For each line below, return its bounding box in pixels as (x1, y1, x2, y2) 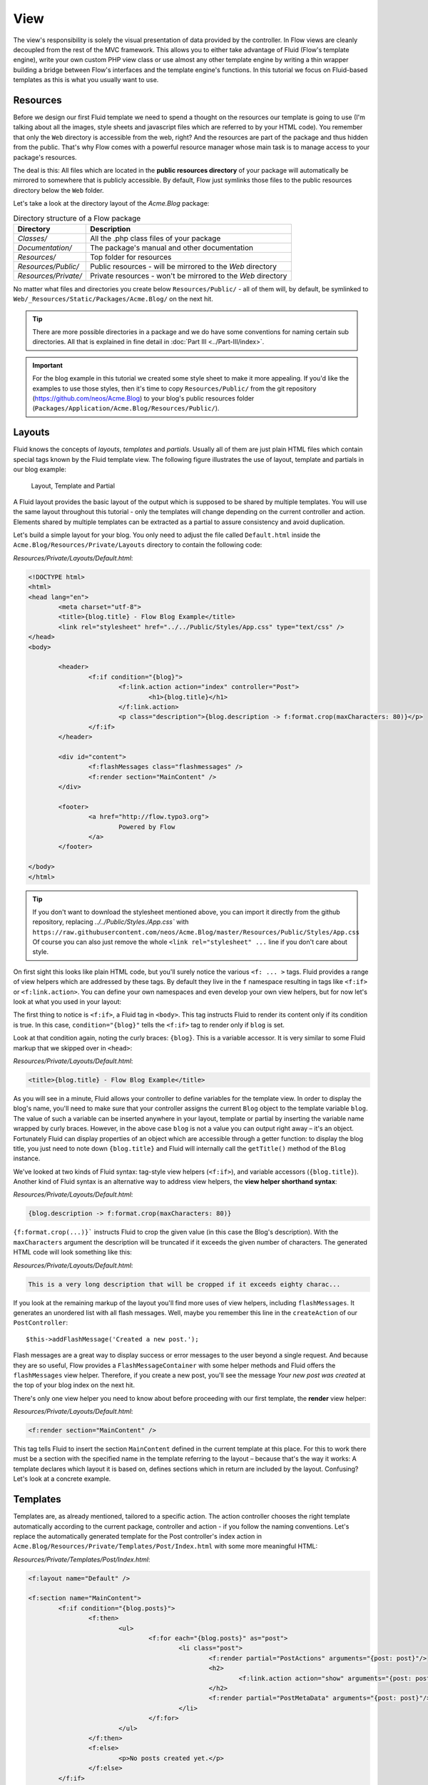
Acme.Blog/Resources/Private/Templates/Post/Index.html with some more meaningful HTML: (13, 1542, 318, 1551)
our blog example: (13, 465, 67, 474)
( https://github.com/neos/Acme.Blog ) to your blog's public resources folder (32, 394, 255, 403)
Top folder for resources (90, 252, 172, 262)
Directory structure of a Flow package (13, 213, 141, 223)
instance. (13, 1154, 41, 1163)
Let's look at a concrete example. (13, 1474, 111, 1483)
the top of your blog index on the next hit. (13, 1381, 136, 1389)
